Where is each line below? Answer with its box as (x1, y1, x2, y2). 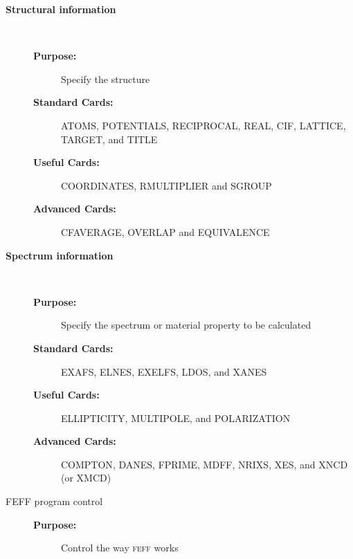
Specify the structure (61, 71, 150, 86)
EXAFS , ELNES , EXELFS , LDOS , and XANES (61, 364, 267, 378)
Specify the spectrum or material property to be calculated (61, 318, 311, 332)
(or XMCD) (61, 470, 111, 485)
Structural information (6, 2, 116, 16)
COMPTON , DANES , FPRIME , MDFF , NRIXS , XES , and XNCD (61, 457, 348, 471)
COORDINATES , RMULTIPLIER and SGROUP (61, 178, 272, 192)
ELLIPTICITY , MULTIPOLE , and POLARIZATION (61, 410, 291, 425)
